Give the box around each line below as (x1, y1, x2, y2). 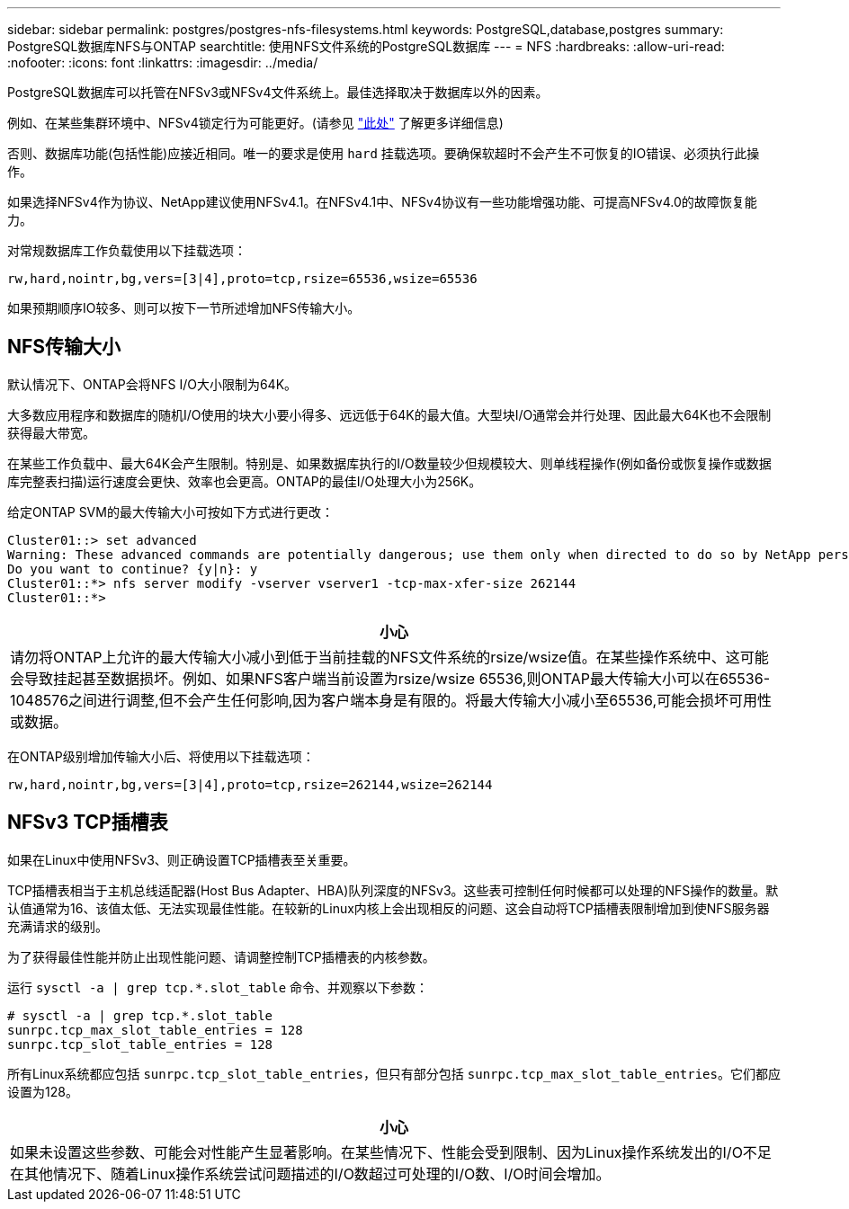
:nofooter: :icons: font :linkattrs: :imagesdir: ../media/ (7, 55, 318, 70)
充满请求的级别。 (7, 918, 108, 934)
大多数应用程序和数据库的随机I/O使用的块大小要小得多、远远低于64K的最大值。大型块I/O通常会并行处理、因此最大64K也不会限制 (7, 406, 772, 422)
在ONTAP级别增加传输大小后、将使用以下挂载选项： (7, 748, 315, 764)
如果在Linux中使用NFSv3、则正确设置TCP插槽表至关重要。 (7, 851, 356, 867)
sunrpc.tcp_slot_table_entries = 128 (7, 1036, 273, 1052)
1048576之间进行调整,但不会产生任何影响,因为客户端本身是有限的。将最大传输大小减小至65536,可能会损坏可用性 (10, 690, 773, 709)
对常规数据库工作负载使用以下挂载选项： (7, 243, 246, 258)
